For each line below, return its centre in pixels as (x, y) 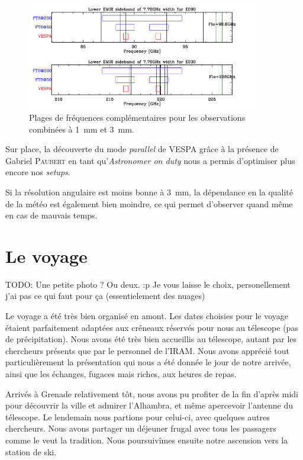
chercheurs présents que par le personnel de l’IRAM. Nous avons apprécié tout (147, 350)
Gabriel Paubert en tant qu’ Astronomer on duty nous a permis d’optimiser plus (150, 160)
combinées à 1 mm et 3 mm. (82, 129)
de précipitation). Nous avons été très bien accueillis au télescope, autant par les (151, 339)
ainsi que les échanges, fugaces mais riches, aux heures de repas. (121, 374)
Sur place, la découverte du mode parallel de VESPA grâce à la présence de (142, 149)
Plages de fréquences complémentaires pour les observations (137, 118)
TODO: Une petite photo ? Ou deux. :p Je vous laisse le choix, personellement (148, 284)
